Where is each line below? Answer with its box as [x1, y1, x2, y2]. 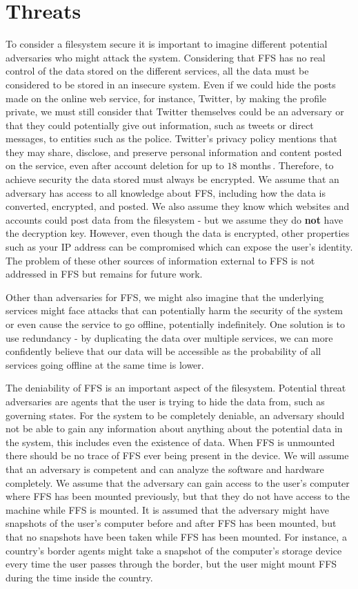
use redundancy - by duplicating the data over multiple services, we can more [6, 330, 333, 345]
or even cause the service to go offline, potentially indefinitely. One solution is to [6, 317, 345, 331]
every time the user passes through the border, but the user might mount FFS [6, 557, 337, 571]
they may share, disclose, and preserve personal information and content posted [6, 144, 342, 159]
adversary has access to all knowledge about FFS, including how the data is [6, 185, 326, 200]
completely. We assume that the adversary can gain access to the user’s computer [6, 475, 350, 490]
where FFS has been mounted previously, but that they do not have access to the [6, 489, 350, 503]
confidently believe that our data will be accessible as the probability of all [6, 344, 321, 358]
